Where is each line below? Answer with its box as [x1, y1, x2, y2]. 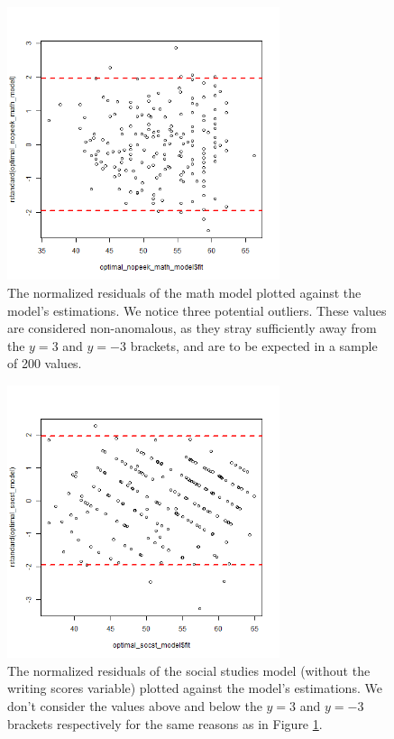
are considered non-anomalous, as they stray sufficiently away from [7, 319, 377, 337]
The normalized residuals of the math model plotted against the [7, 282, 362, 301]
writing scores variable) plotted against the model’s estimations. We [7, 679, 382, 697]
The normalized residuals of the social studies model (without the [7, 660, 371, 679]
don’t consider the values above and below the [7, 697, 262, 716]
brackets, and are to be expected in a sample [130, 336, 378, 355]
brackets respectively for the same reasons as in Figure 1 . [7, 714, 323, 733]
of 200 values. [7, 354, 82, 373]
